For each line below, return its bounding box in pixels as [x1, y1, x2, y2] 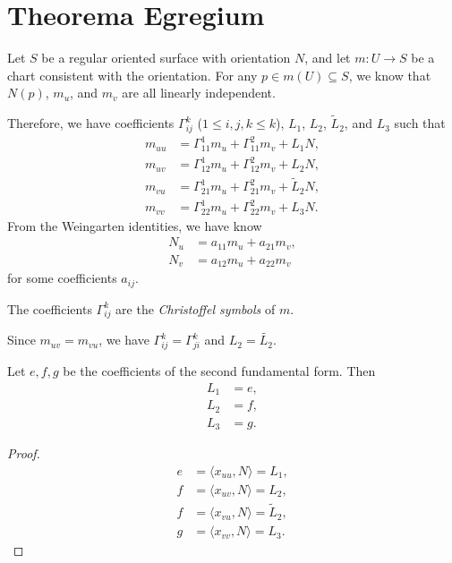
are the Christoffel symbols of [115, 299, 276, 318]
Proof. [7, 444, 40, 463]
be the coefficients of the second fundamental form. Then [63, 362, 376, 380]
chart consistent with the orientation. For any [7, 65, 258, 84]
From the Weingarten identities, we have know [7, 216, 262, 235]
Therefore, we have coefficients [7, 114, 175, 132]
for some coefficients [7, 269, 117, 287]
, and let [304, 48, 351, 67]
